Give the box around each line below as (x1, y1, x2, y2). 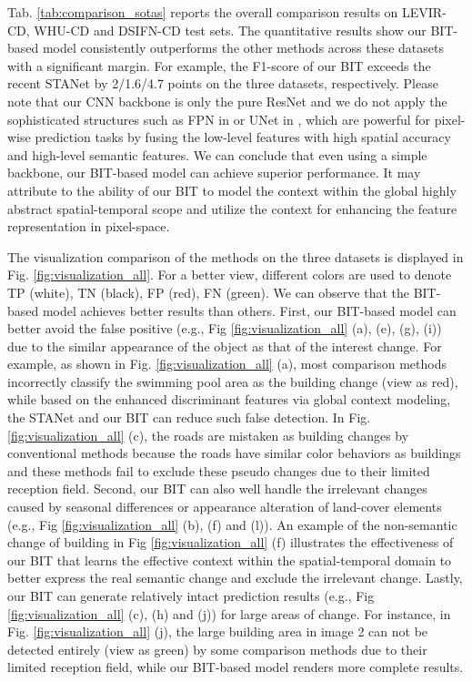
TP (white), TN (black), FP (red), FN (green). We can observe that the (7, 282, 409, 301)
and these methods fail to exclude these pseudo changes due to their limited (7, 461, 430, 480)
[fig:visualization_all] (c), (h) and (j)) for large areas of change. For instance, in (7, 604, 451, 623)
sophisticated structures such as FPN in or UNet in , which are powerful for (7, 109, 431, 128)
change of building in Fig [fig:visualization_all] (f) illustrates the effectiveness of (7, 533, 454, 552)
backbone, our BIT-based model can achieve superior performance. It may (7, 163, 421, 182)
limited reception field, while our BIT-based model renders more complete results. (7, 657, 464, 677)
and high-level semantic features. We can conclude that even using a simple (7, 145, 427, 164)
